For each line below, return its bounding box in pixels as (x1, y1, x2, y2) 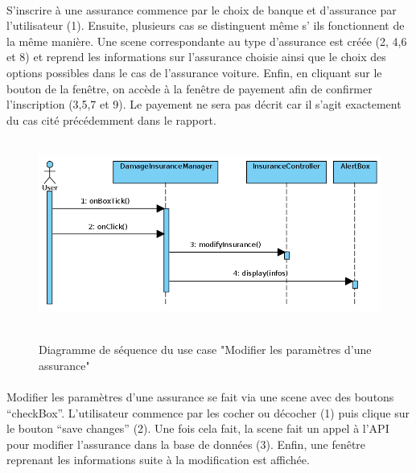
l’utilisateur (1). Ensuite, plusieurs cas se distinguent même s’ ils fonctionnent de (6, 17, 405, 34)
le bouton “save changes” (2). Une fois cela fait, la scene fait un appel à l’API (6, 420, 389, 437)
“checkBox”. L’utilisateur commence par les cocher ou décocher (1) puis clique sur (6, 404, 410, 421)
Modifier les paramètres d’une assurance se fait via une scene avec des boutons (6, 389, 394, 405)
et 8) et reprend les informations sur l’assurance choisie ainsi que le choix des (6, 48, 386, 65)
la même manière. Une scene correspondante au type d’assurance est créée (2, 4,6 (6, 32, 407, 49)
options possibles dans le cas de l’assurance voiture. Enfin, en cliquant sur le (6, 64, 382, 80)
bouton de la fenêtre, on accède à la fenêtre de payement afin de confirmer (6, 80, 373, 97)
